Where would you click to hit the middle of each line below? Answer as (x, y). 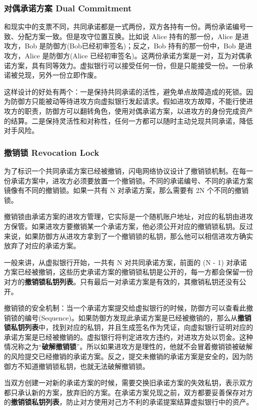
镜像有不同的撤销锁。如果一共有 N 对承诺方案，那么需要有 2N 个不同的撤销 (126, 190)
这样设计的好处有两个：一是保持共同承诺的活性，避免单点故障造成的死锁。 (125, 91)
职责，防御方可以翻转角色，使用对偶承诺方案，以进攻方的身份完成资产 (139, 111)
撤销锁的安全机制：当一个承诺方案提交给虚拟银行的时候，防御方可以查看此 (125, 308)
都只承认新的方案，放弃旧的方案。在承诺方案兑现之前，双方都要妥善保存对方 (128, 392)
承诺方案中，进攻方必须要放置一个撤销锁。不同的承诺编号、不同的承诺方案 (132, 180)
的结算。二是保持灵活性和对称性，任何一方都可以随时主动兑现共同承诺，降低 (128, 120)
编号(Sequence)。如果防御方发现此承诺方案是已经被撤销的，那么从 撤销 (138, 317)
